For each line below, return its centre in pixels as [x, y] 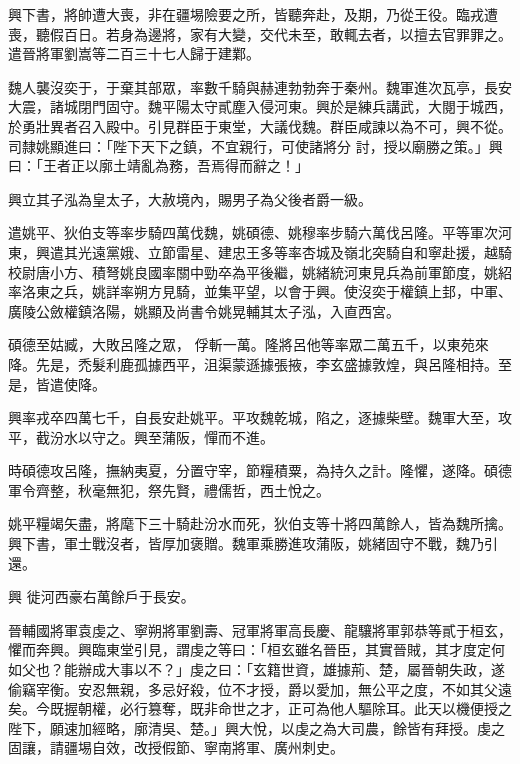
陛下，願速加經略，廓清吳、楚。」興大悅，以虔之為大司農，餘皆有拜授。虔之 [256, 727]
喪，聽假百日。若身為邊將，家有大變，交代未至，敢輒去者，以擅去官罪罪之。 [260, 33]
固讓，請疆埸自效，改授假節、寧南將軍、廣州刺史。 [176, 747]
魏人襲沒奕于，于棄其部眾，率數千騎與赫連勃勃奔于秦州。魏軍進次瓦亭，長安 [260, 86]
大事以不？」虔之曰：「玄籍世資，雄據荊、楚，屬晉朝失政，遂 [305, 669]
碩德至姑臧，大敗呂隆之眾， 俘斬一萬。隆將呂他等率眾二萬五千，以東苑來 [248, 344]
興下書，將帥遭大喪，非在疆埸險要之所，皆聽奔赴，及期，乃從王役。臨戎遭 [253, 14]
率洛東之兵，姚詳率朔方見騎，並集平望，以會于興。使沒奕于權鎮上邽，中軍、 [260, 291]
